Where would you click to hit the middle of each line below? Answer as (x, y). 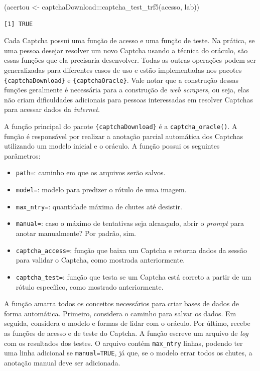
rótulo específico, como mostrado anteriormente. (90, 286)
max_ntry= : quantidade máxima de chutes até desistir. (99, 206)
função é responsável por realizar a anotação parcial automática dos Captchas (124, 136)
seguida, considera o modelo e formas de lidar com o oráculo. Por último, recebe (127, 323)
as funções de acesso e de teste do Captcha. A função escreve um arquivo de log (126, 333)
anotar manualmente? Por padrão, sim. (76, 233)
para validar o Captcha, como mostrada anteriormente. (100, 260)
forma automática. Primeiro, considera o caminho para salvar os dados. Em (120, 313)
